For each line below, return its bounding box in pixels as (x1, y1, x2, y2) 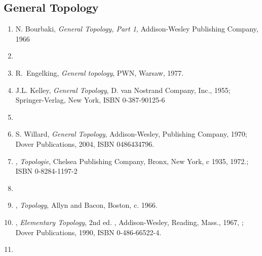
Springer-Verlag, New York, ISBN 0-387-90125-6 (15, 94, 165, 105)
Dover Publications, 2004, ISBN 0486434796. (15, 138, 155, 149)
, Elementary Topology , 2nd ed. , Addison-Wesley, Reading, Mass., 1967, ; (15, 216, 244, 227)
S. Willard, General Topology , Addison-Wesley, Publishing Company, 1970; (15, 129, 247, 139)
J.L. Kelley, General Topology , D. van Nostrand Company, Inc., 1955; (15, 84, 231, 95)
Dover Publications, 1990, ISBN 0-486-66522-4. (15, 227, 162, 237)
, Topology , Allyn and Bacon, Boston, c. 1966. (15, 200, 158, 210)
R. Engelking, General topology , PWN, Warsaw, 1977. (15, 67, 184, 78)
